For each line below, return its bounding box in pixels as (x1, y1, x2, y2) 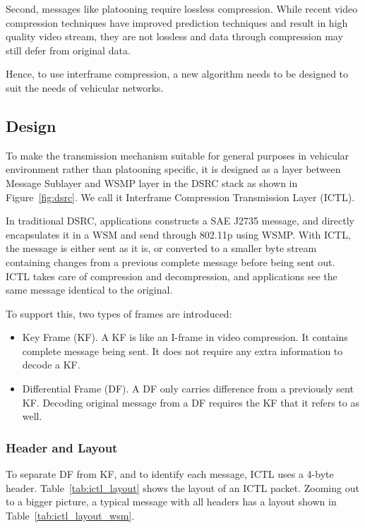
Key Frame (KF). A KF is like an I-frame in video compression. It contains (22, 330, 348, 344)
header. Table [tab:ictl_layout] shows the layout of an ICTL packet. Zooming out (6, 480, 359, 495)
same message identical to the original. (6, 282, 173, 297)
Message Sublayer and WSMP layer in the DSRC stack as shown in (6, 175, 298, 190)
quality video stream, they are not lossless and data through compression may (6, 29, 343, 44)
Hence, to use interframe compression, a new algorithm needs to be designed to (6, 66, 349, 81)
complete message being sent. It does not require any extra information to (22, 343, 343, 358)
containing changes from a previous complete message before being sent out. (6, 254, 335, 269)
